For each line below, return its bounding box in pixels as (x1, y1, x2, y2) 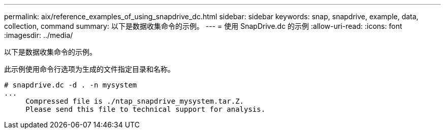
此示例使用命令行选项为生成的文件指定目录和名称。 (4, 65, 175, 73)
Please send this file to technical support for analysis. (25, 105, 266, 113)
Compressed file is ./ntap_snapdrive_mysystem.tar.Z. (25, 97, 244, 105)
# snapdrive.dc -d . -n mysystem (4, 81, 137, 89)
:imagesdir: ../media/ (4, 31, 73, 39)
